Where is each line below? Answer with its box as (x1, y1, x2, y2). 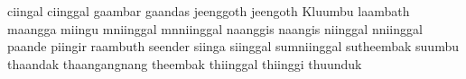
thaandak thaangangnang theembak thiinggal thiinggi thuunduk (7, 54, 362, 73)
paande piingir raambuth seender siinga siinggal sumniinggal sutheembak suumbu (7, 37, 459, 56)
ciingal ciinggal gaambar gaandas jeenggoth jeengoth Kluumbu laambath (7, 2, 410, 20)
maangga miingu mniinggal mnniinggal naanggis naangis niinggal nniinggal (7, 19, 423, 38)
